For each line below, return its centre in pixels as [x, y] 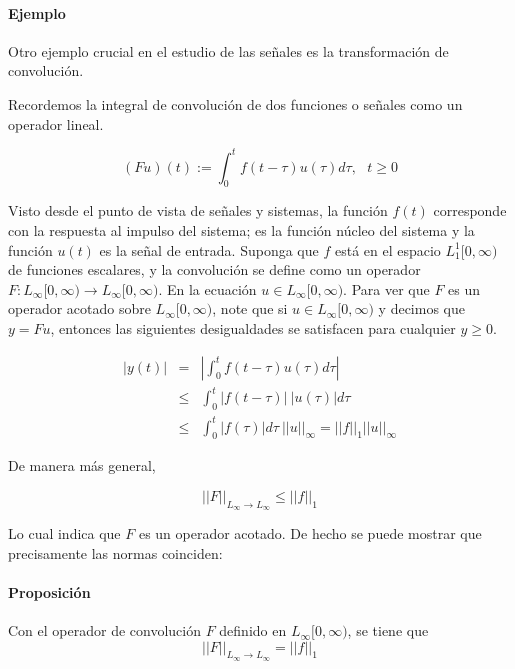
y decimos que [421, 308]
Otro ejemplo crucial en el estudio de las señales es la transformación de [228, 50]
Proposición [49, 591]
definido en [253, 630]
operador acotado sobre [79, 308]
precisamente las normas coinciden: [115, 552]
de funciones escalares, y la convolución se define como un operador [214, 269]
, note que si [250, 308]
